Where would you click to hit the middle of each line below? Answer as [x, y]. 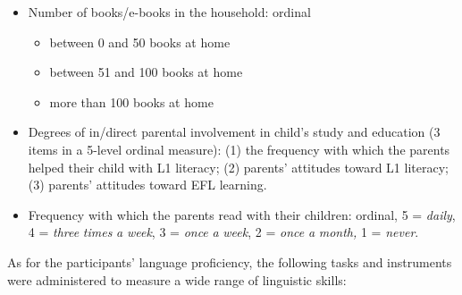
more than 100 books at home [131, 101]
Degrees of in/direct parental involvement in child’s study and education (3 [234, 132]
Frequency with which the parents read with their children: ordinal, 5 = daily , [242, 214]
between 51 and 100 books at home [146, 72]
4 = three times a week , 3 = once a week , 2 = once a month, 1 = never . [223, 232]
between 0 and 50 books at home [140, 42]
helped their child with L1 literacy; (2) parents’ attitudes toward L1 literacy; [238, 167]
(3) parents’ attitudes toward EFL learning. [147, 185]
